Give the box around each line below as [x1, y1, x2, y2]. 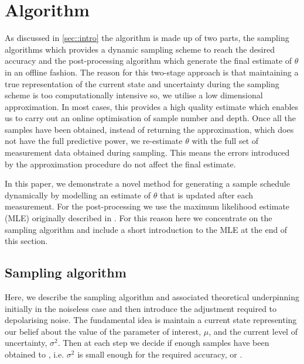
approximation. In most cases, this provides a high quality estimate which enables [5, 100, 299, 112]
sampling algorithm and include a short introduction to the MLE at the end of [5, 223, 288, 235]
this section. [5, 235, 48, 247]
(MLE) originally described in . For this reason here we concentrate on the [5, 212, 272, 224]
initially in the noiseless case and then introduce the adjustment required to [5, 302, 277, 314]
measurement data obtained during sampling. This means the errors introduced [5, 146, 290, 159]
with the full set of [192, 135, 259, 147]
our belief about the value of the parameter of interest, [5, 325, 201, 337]
